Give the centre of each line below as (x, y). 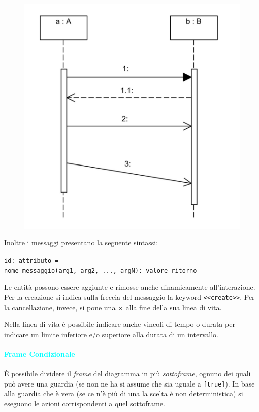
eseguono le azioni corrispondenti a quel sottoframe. (85, 404)
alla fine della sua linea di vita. (174, 307)
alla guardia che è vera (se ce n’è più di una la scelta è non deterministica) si (124, 393)
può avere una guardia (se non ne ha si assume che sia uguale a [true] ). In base (129, 383)
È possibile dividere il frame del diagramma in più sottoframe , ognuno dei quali (127, 374)
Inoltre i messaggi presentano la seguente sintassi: (81, 243)
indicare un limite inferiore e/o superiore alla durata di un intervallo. (111, 334)
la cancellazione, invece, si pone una (60, 307)
